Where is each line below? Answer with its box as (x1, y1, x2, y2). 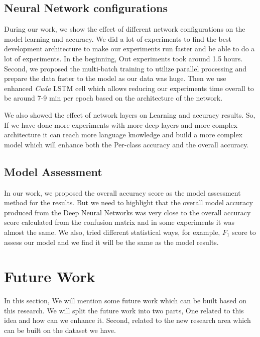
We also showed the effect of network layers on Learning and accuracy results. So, (4, 109, 255, 120)
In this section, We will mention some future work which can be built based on (4, 295, 246, 306)
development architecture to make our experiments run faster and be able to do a (4, 43, 255, 54)
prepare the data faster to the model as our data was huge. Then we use (4, 73, 226, 83)
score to (232, 226, 256, 237)
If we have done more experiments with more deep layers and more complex (4, 119, 237, 130)
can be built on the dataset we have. (4, 325, 116, 335)
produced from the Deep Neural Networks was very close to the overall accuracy (4, 207, 251, 217)
